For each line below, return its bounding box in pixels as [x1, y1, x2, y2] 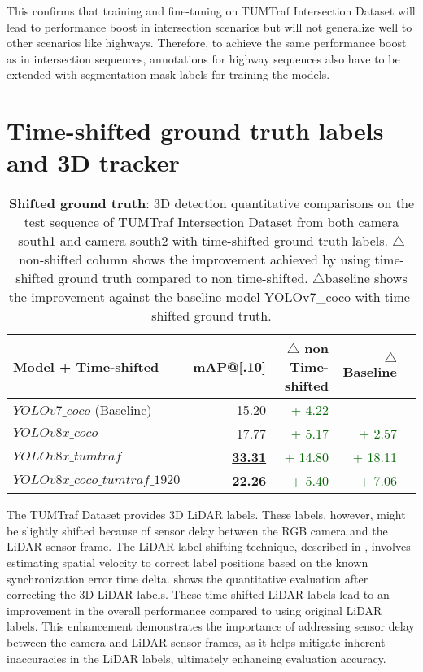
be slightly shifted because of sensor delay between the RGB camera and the [7, 521, 388, 539]
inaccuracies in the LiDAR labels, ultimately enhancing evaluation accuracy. [7, 649, 386, 666]
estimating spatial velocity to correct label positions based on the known [7, 554, 368, 571]
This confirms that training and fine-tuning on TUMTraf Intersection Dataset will [7, 2, 416, 19]
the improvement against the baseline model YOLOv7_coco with [8, 287, 381, 307]
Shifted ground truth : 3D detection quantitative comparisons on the [8, 194, 414, 213]
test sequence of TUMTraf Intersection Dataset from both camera [24, 212, 399, 232]
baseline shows [325, 268, 408, 288]
